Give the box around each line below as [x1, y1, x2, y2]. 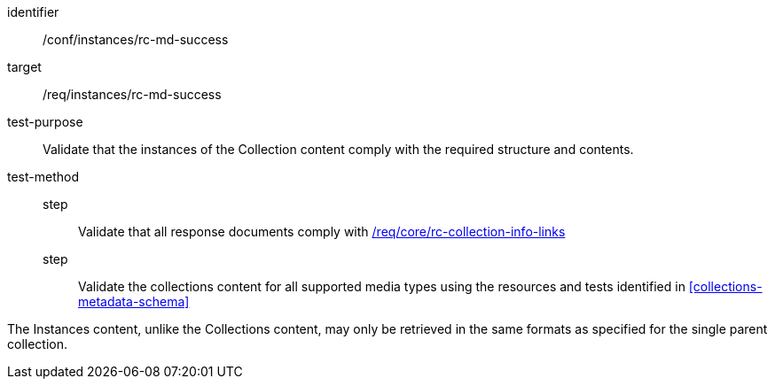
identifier [7, 4, 59, 19]
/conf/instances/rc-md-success [43, 32, 229, 47]
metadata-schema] [78, 294, 190, 309]
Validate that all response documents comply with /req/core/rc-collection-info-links [78, 224, 566, 239]
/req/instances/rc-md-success [43, 87, 222, 102]
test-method [7, 169, 79, 184]
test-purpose [7, 114, 83, 129]
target [7, 59, 42, 74]
